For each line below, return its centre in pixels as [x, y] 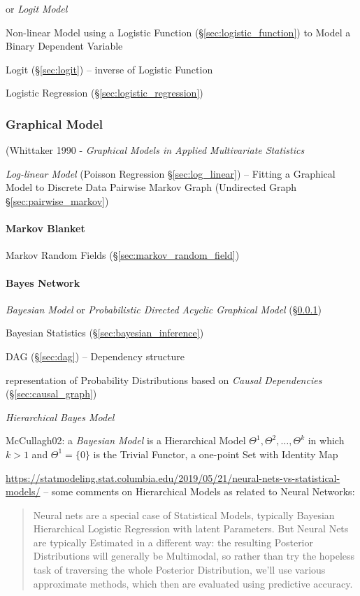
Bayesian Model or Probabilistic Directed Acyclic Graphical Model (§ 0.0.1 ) [164, 309]
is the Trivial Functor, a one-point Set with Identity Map [216, 454]
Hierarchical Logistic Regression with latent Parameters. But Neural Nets [191, 528]
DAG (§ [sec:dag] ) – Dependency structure [95, 356]
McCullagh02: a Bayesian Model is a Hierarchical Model [126, 440]
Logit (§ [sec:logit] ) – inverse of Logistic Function [109, 69]
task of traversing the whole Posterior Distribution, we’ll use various [179, 570]
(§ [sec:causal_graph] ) [51, 393]
